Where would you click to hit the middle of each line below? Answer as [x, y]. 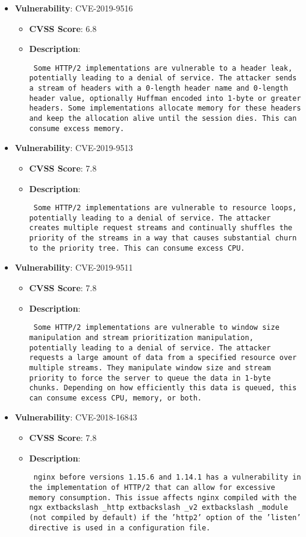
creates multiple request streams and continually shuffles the [161, 228]
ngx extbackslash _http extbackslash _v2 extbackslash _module [159, 508]
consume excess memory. [77, 128]
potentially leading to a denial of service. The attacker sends [163, 78]
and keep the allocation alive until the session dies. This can [163, 119]
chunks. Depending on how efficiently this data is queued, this [163, 388]
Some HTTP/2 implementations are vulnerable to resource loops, [165, 208]
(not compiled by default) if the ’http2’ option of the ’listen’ [165, 517]
